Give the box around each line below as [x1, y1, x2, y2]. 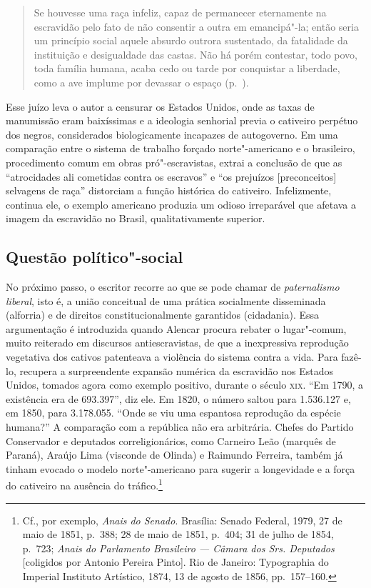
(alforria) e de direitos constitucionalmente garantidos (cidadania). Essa [6, 307, 320, 322]
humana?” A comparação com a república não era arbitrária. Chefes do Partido [6, 419, 354, 434]
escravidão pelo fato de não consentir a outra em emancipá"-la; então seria [34, 19, 359, 34]
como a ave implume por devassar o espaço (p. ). [34, 74, 249, 89]
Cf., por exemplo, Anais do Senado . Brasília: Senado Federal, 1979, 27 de [22, 512, 342, 527]
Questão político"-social [6, 246, 183, 268]
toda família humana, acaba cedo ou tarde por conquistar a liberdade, [34, 61, 340, 76]
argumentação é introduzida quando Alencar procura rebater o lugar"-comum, [6, 321, 347, 336]
